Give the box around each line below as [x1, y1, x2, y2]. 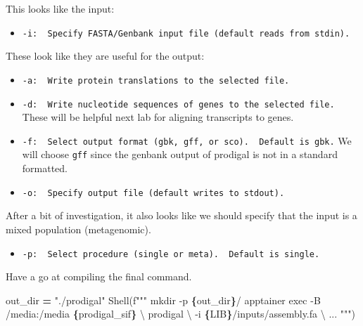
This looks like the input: [6, 1, 115, 15]
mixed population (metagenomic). [6, 221, 151, 236]
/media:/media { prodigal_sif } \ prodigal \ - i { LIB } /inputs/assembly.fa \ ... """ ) [6, 306, 355, 321]
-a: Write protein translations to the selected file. [22, 75, 290, 86]
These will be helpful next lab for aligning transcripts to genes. [22, 110, 294, 124]
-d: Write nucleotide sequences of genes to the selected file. [22, 99, 335, 110]
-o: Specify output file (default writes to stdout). [22, 188, 285, 198]
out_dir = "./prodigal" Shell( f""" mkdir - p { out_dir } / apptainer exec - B [6, 292, 321, 307]
